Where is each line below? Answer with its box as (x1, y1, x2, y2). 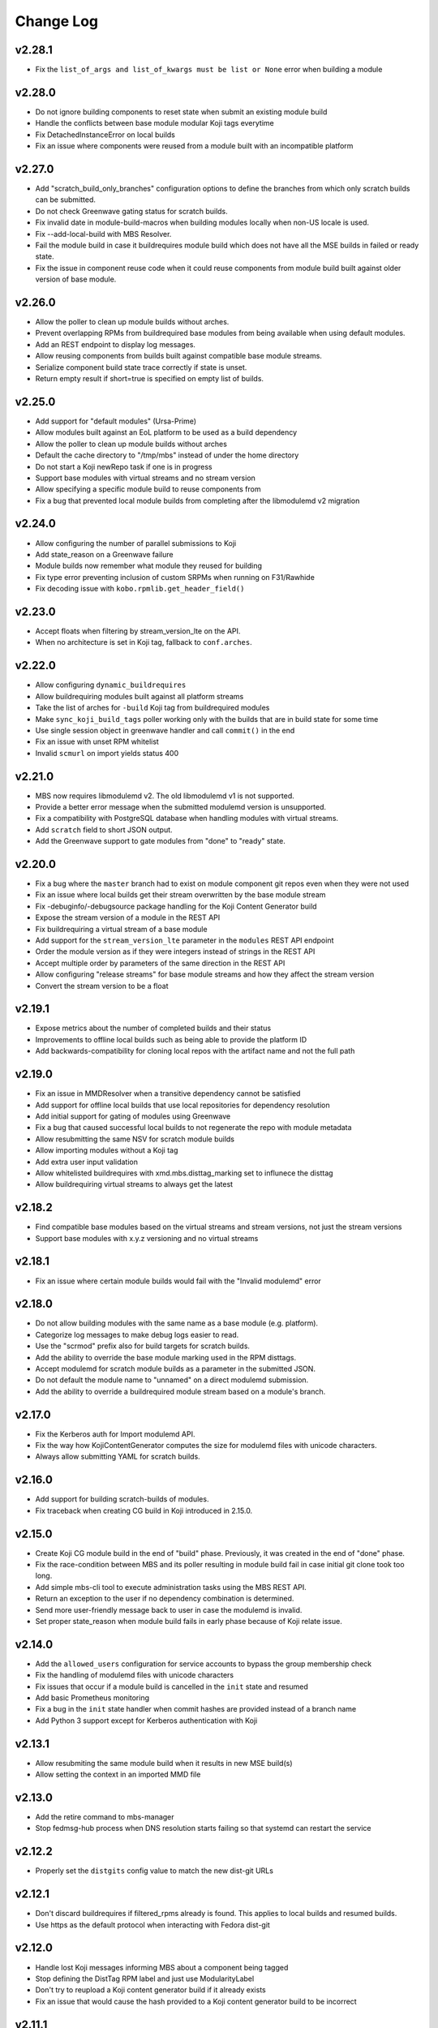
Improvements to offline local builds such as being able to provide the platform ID (35, 1034, 307, 1044)
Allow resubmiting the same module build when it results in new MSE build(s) (35, 1758, 293, 1768)
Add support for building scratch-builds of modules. (35, 1494, 209, 1504)
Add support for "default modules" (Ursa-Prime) (35, 416, 197, 426)
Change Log (15, 12, 99, 30)
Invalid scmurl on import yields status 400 (35, 748, 179, 758)
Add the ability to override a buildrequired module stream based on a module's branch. (35, 1386, 326, 1396)
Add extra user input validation (35, 1157, 138, 1167)
